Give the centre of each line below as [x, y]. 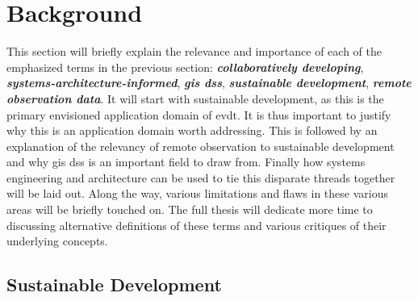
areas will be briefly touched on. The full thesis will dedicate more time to [190, 209]
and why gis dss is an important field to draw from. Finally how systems [186, 162]
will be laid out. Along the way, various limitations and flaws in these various [197, 193]
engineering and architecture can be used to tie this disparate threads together [201, 177]
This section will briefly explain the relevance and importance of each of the [194, 51]
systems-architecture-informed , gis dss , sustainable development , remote [209, 83]
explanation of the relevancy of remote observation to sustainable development [201, 146]
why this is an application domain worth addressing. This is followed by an [192, 130]
